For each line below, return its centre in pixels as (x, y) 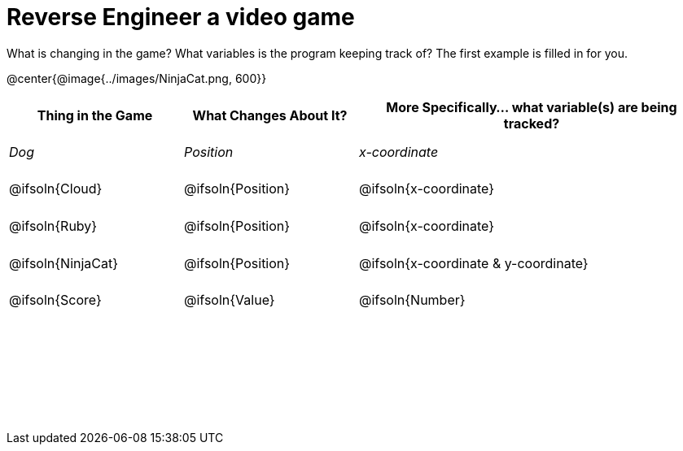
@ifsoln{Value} (230, 300)
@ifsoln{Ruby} (53, 225)
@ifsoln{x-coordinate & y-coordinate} (474, 263)
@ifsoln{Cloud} (56, 189)
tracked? (532, 123)
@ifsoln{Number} (412, 300)
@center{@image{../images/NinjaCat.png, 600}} (137, 78)
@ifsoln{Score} (55, 300)
